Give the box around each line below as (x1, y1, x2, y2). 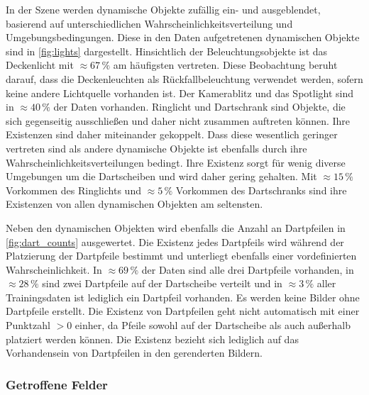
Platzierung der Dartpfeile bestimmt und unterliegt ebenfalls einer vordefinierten (6, 248, 357, 263)
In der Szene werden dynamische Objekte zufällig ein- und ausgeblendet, (6, 2, 321, 16)
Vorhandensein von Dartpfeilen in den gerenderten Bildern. (6, 345, 263, 360)
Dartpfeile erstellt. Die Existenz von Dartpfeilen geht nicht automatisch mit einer (6, 304, 360, 318)
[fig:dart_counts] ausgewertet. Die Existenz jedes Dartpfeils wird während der (6, 234, 344, 249)
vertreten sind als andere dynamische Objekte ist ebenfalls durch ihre (6, 140, 307, 155)
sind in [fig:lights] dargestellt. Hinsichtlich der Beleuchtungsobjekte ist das (6, 43, 328, 58)
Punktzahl (6, 318, 50, 333)
